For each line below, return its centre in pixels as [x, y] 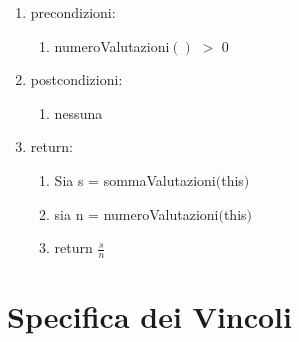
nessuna [78, 112]
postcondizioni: [76, 79]
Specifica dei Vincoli [149, 316]
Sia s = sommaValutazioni [135, 179]
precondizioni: [73, 12]
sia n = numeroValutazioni [136, 213]
